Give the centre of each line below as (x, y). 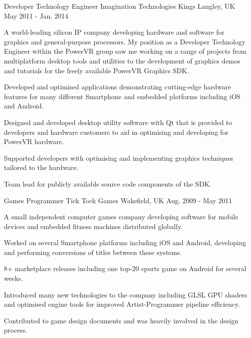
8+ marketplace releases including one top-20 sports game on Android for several (125, 268)
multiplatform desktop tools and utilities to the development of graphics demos (122, 60)
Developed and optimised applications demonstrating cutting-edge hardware (118, 87)
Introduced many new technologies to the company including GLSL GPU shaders (126, 294)
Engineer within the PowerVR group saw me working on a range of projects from (125, 51)
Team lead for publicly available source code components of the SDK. (108, 183)
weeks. (13, 278)
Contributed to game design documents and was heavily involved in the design (121, 320)
